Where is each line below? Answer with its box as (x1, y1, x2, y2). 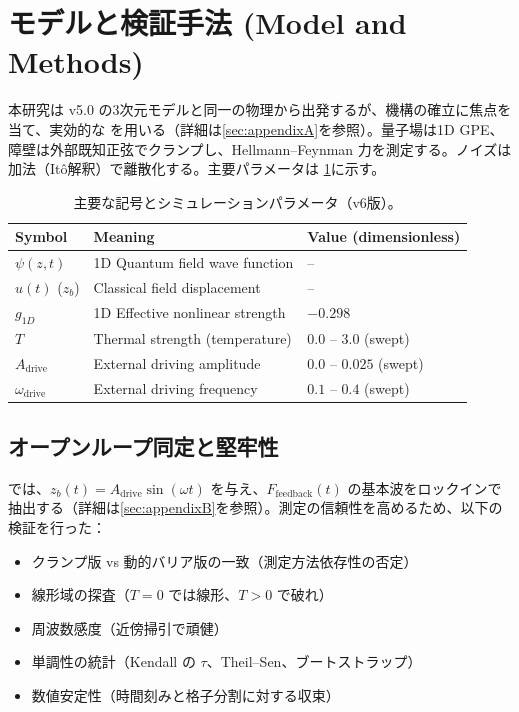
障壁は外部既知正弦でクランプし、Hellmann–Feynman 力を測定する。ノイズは (8, 138, 512, 159)
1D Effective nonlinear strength (93, 302, 286, 323)
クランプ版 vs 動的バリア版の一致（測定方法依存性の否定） (31, 550, 418, 571)
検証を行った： (8, 517, 106, 538)
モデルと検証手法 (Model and (8, 2, 407, 43)
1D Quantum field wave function (93, 252, 294, 273)
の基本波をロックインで (347, 477, 502, 498)
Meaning (93, 226, 155, 247)
